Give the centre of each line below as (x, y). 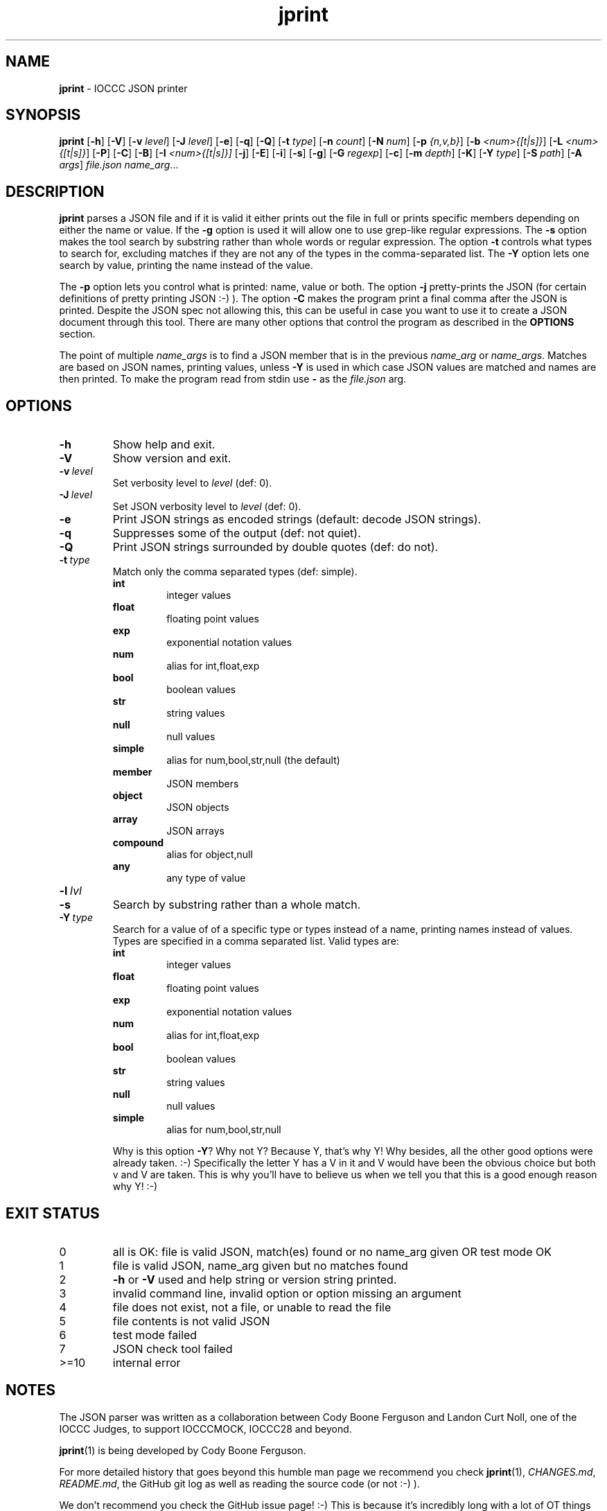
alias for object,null (210, 855)
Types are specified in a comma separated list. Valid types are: (256, 941)
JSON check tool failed (173, 1348)
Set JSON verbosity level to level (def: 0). (207, 507)
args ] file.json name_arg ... (119, 165)
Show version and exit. (172, 458)
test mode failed (155, 1335)
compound (138, 843)
